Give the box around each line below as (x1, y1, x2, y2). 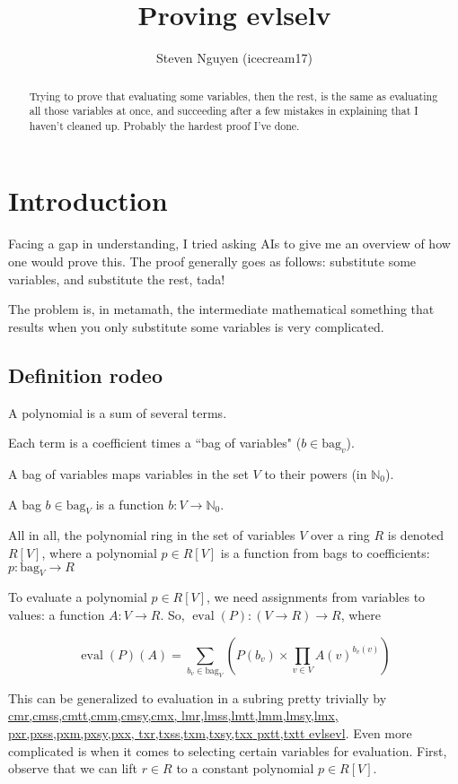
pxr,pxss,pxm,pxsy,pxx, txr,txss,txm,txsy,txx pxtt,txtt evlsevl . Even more (8, 724, 412, 743)
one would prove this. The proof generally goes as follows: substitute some (8, 252, 417, 271)
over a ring (311, 526, 370, 544)
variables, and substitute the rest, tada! (8, 269, 225, 288)
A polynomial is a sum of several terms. (8, 403, 227, 422)
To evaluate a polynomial (8, 588, 147, 606)
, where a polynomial (41, 543, 157, 562)
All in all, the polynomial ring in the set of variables (8, 526, 295, 544)
